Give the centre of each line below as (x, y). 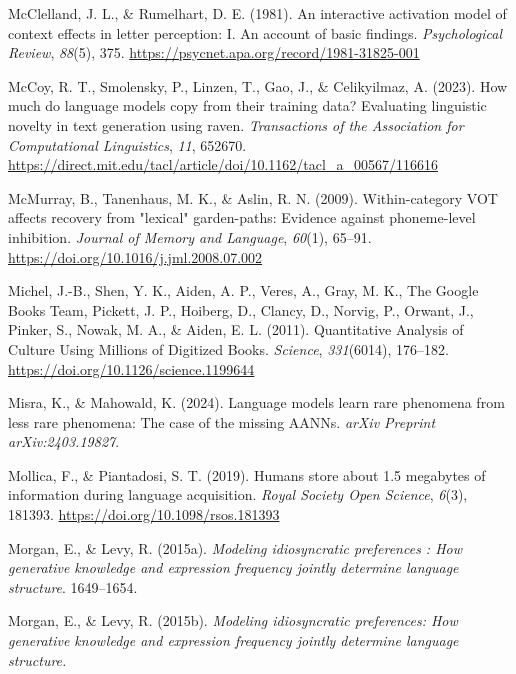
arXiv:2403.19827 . (64, 441)
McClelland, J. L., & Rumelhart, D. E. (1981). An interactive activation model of (257, 13)
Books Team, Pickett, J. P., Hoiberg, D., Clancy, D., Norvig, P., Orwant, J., (241, 309)
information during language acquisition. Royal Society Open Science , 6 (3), (238, 494)
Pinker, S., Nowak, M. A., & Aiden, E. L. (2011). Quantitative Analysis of (236, 329)
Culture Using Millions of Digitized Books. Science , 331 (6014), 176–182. (228, 348)
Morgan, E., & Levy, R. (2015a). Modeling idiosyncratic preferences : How (235, 547)
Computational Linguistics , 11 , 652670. (127, 144)
